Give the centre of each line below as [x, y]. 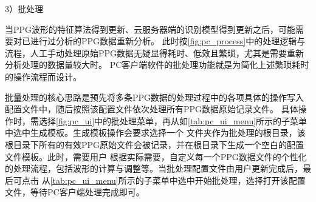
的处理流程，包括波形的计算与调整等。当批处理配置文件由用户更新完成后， [154, 168]
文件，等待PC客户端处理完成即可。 [75, 192]
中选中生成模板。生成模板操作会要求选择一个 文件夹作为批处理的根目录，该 [155, 133]
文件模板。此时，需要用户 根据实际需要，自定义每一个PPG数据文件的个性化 [156, 156]
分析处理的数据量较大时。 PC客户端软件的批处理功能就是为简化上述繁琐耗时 [157, 65]
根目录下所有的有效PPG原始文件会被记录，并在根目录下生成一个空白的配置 [155, 144]
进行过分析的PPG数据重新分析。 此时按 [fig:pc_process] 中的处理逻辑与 [168, 41]
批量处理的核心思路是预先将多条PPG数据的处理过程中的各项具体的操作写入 [155, 97]
